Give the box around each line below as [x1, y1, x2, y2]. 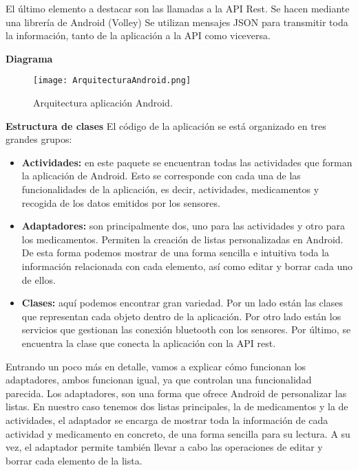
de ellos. [21, 272, 56, 287]
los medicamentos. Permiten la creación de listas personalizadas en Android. [21, 232, 344, 246]
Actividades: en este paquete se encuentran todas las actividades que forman [21, 155, 352, 169]
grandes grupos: [6, 132, 72, 146]
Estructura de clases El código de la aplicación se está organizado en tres [6, 118, 326, 133]
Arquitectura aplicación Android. [33, 96, 173, 110]
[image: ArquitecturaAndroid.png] [33, 76, 191, 86]
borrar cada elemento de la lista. [6, 453, 143, 467]
